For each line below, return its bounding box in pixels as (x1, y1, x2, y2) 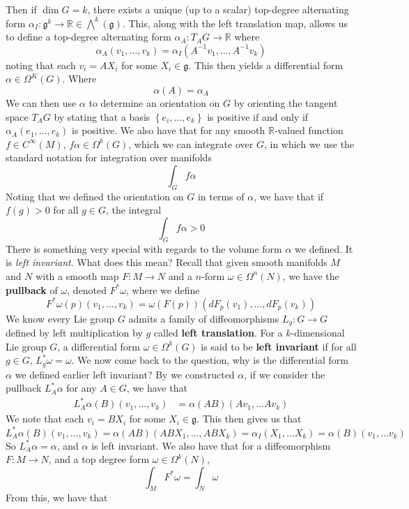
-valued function (274, 123, 344, 138)
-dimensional (291, 325, 345, 340)
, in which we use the (263, 136, 355, 151)
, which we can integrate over (128, 136, 254, 151)
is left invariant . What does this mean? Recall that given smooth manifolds (6, 255, 327, 270)
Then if (6, 2, 37, 16)
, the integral (106, 202, 162, 217)
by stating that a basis (54, 109, 151, 124)
